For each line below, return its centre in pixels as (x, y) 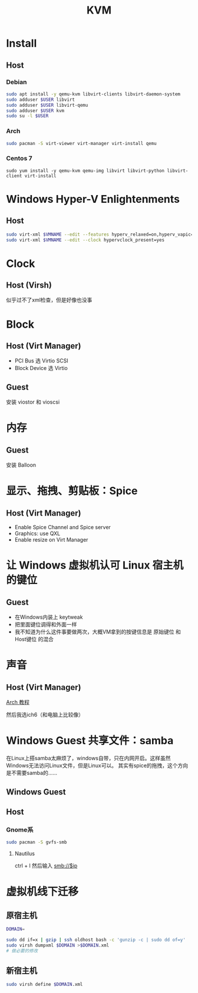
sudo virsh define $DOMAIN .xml (44, 985)
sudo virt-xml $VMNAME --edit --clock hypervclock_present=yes (85, 240)
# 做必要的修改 (22, 951)
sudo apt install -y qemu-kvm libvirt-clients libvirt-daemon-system (93, 94)
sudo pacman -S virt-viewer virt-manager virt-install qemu (82, 143)
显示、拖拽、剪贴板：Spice (72, 491)
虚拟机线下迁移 (42, 892)
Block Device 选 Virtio (41, 368)
